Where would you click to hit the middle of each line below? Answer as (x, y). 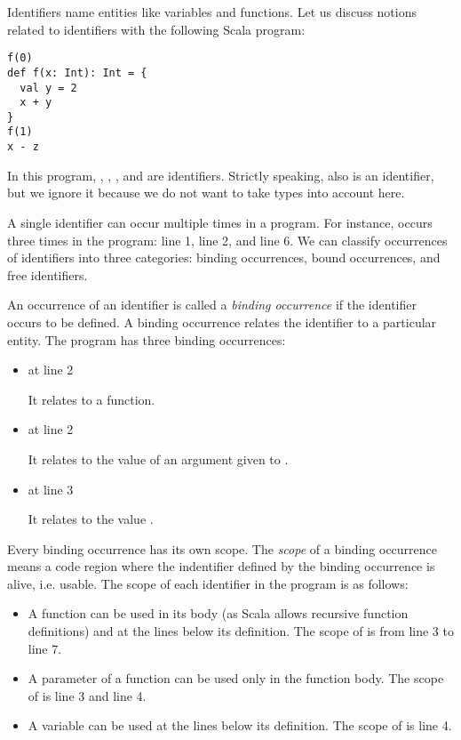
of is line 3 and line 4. (87, 695)
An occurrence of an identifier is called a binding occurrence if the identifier (212, 305)
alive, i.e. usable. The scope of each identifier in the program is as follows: (208, 583)
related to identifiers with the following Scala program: (156, 29)
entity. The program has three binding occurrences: (147, 339)
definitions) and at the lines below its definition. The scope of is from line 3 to (241, 631)
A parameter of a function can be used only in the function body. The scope (236, 678)
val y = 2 (48, 88)
